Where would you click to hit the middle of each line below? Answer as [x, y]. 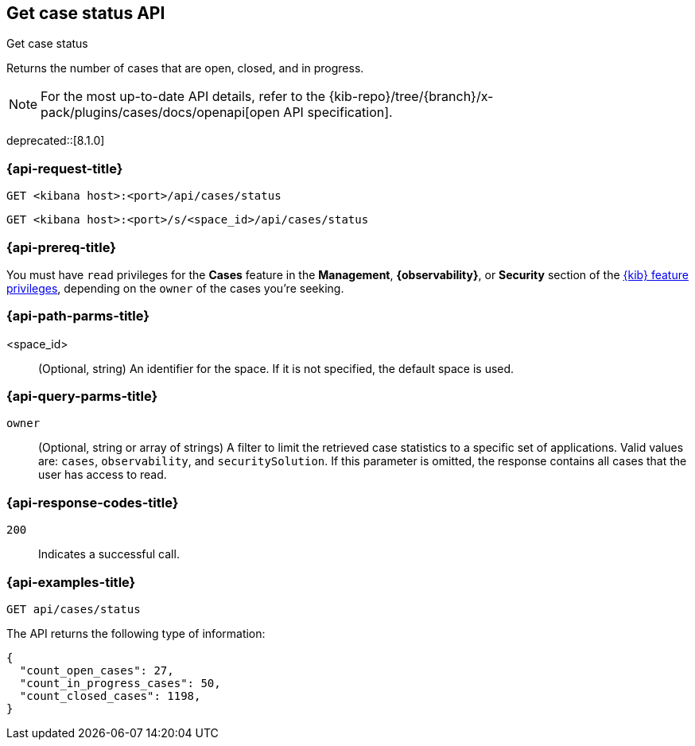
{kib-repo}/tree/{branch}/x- [411, 97]
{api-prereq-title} [61, 247]
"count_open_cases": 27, [97, 670]
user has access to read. [103, 475]
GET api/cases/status [74, 609]
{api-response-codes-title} [93, 502]
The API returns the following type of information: [136, 633]
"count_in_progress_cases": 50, [120, 683]
